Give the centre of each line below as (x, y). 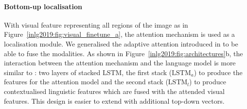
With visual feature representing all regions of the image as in (96, 24)
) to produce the (218, 72)
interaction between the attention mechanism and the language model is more (120, 63)
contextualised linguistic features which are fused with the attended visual (114, 91)
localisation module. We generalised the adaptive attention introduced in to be (121, 43)
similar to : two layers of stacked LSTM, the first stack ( (88, 72)
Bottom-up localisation (43, 6)
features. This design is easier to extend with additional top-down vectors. (114, 101)
